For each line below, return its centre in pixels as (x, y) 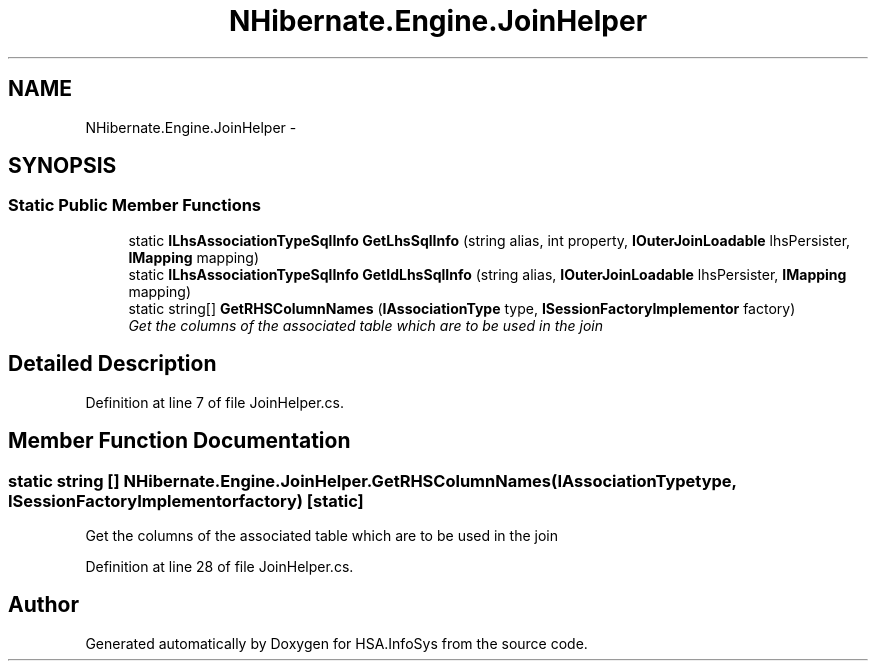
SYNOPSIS (62, 166)
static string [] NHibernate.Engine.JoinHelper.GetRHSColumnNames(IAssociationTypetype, (372, 480)
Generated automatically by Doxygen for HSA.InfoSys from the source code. (336, 643)
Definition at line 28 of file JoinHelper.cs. (219, 566)
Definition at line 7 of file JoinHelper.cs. (215, 402)
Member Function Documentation (179, 441)
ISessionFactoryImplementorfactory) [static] (186, 500)
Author (43, 605)
